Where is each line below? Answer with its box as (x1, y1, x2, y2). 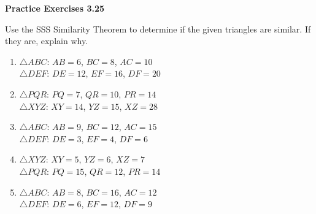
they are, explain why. (5, 34, 88, 47)
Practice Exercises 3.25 (5, 2, 105, 14)
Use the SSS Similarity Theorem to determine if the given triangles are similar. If (5, 22, 311, 35)
